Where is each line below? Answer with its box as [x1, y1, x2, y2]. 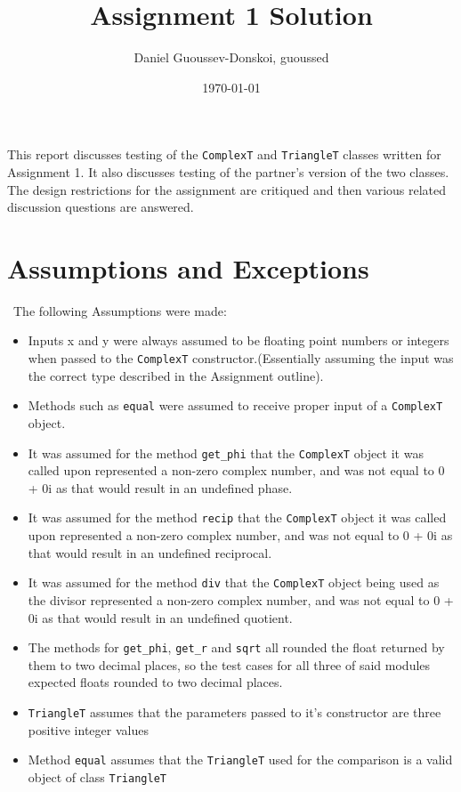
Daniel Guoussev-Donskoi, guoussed [133, 48, 329, 67]
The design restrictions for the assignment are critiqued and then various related [7, 180, 447, 198]
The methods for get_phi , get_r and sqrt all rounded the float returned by [28, 638, 445, 657]
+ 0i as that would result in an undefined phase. [28, 478, 293, 497]
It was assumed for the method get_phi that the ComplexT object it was [28, 443, 424, 462]
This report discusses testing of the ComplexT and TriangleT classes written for [7, 145, 441, 164]
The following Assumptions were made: [12, 301, 227, 319]
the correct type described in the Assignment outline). [28, 366, 324, 384]
